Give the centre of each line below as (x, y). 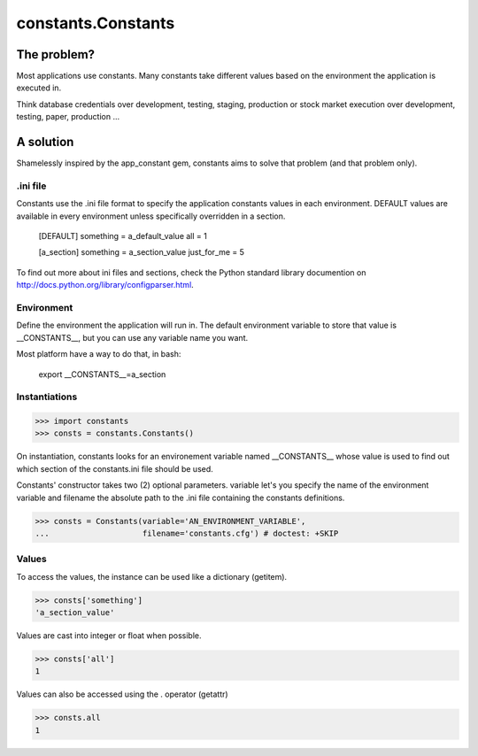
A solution (45, 142)
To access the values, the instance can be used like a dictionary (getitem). (152, 576)
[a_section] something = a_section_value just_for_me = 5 (142, 252)
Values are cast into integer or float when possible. (109, 636)
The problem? (56, 54)
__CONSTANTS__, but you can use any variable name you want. (132, 337)
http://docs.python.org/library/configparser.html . (105, 285)
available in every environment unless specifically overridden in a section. (151, 216)
